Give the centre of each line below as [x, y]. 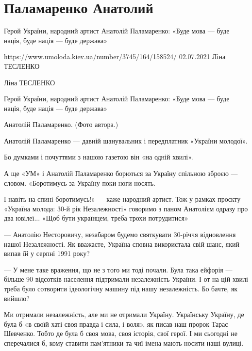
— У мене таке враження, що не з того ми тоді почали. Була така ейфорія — [118, 269]
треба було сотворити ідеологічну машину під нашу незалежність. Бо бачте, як [121, 288]
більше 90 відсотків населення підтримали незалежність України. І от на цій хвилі [126, 279]
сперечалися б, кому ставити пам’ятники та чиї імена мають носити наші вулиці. [124, 343]
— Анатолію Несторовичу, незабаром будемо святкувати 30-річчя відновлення [120, 234]
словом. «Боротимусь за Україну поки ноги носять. [80, 183]
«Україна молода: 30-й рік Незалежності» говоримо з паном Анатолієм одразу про [126, 208]
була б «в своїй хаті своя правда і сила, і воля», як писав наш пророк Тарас [116, 324]
